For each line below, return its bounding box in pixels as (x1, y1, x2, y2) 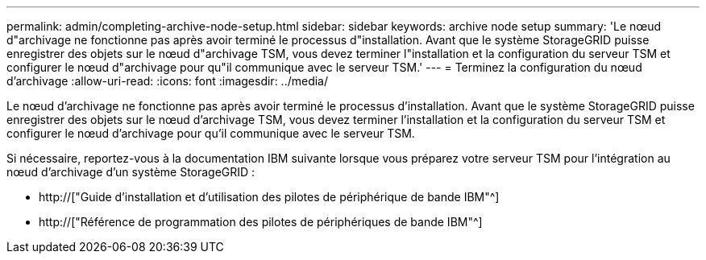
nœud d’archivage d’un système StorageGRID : (6, 165, 255, 179)
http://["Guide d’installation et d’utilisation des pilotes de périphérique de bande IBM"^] (39, 190, 500, 204)
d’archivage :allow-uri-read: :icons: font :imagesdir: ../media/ (6, 74, 329, 88)
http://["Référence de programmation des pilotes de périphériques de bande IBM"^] (39, 215, 483, 229)
